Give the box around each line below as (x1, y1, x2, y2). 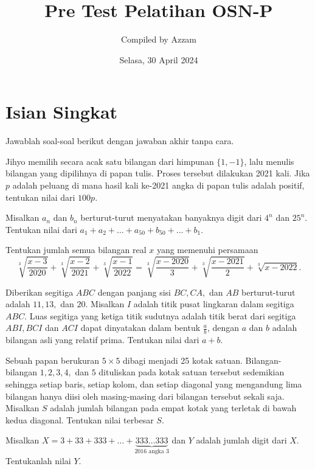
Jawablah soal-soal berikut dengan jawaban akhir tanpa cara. (5, 134, 234, 147)
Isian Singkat (5, 99, 118, 124)
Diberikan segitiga (5, 285, 74, 298)
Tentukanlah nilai (5, 454, 71, 467)
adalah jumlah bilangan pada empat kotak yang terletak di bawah (50, 401, 297, 414)
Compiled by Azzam (120, 33, 197, 46)
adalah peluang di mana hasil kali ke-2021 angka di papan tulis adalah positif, (12, 179, 305, 192)
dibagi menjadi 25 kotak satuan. (123, 353, 243, 366)
